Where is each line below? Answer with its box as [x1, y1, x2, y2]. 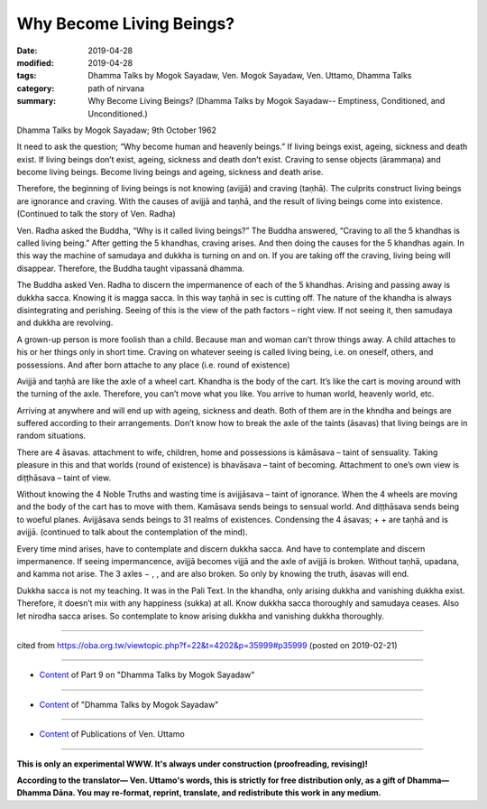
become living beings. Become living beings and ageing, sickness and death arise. [16, 167, 324, 178]
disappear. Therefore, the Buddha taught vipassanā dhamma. [16, 263, 245, 274]
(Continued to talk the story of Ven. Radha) [16, 209, 176, 219]
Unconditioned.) [87, 108, 148, 119]
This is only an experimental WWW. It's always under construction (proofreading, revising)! [16, 758, 369, 769]
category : [16, 82, 55, 94]
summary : [16, 96, 57, 107]
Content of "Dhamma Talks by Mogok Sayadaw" [39, 699, 219, 710]
